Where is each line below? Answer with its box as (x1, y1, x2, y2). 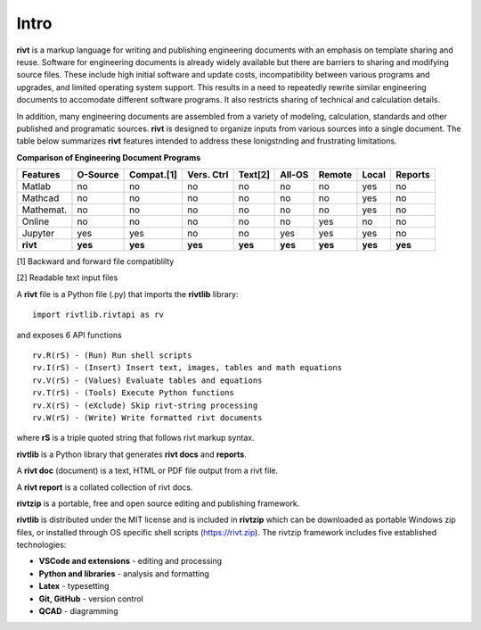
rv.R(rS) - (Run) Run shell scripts (32, 351, 192, 361)
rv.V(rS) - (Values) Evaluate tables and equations (32, 375, 263, 385)
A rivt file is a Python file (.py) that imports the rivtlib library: (16, 288, 240, 299)
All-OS (280, 169, 309, 181)
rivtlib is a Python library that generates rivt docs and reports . (16, 449, 247, 460)
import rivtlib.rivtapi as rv (32, 310, 165, 320)
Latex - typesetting (38, 581, 110, 592)
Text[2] (238, 169, 271, 181)
